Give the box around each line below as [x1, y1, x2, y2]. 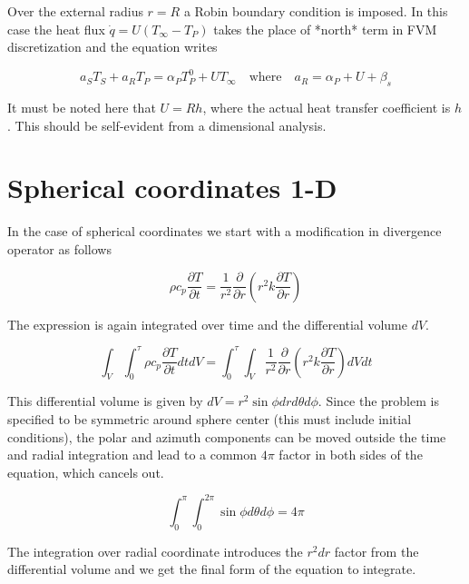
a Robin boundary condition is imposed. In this [183, 2, 448, 20]
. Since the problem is [318, 391, 439, 411]
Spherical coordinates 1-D [7, 169, 337, 206]
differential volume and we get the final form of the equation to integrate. [7, 559, 416, 579]
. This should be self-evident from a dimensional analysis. [7, 115, 327, 134]
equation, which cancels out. [7, 462, 164, 481]
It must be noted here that [7, 98, 156, 117]
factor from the [334, 541, 419, 560]
